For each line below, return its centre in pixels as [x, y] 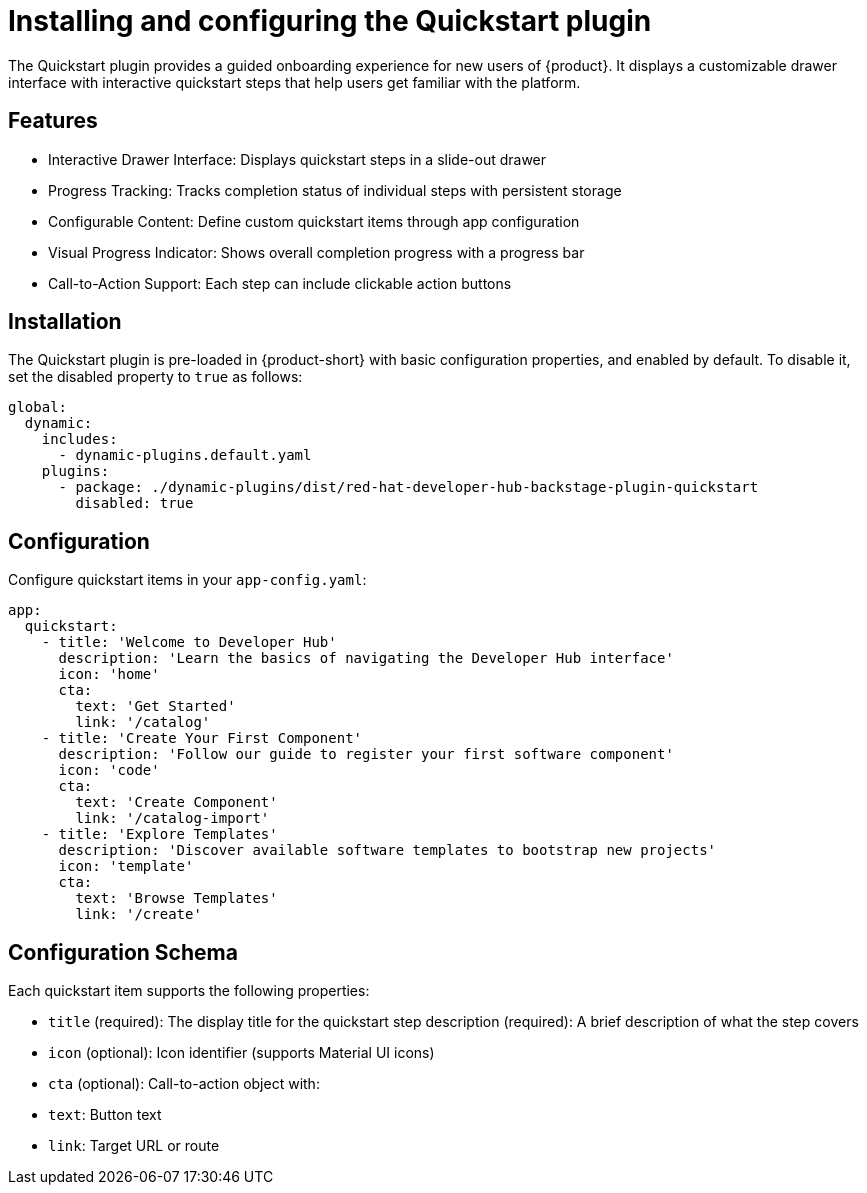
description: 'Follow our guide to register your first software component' [366, 754]
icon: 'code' [109, 770]
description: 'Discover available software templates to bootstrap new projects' [387, 850]
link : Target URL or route [134, 1146]
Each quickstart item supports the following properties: [189, 991]
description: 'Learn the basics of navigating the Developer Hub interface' [366, 658]
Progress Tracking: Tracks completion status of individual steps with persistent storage [335, 190]
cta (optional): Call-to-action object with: [184, 1084]
